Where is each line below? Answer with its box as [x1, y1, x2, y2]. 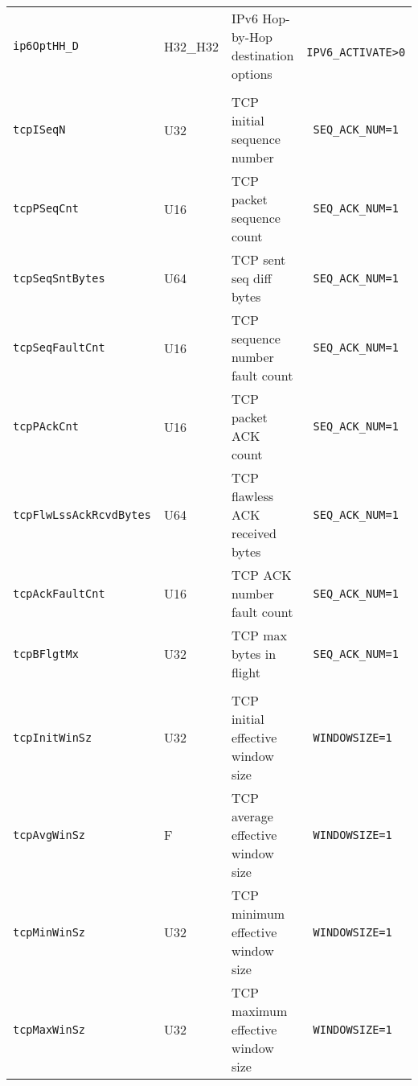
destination [231, 46, 294, 64]
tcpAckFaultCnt [13, 586, 105, 600]
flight [231, 663, 260, 681]
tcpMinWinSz [13, 925, 86, 939]
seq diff [231, 269, 272, 287]
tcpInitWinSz [13, 730, 92, 744]
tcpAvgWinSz [13, 828, 86, 841]
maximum [231, 1002, 288, 1020]
